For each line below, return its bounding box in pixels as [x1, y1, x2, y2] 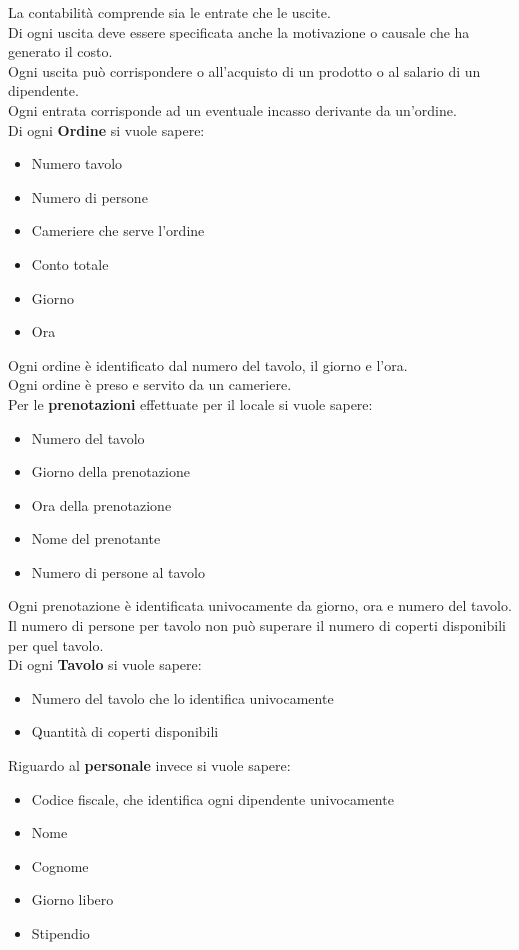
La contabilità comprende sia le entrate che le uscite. [8, 2, 331, 22]
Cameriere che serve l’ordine [31, 220, 205, 241]
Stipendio [31, 923, 90, 943]
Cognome [31, 855, 89, 876]
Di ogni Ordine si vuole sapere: [8, 119, 205, 140]
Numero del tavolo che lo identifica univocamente [31, 687, 334, 708]
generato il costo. [8, 41, 113, 62]
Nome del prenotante [31, 528, 161, 549]
